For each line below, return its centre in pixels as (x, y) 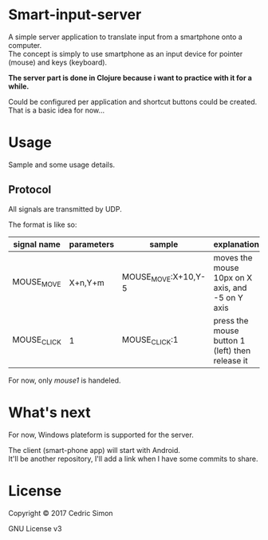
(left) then (232, 351)
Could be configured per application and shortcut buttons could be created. (133, 101)
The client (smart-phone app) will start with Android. (95, 450)
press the (231, 320)
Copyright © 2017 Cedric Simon (61, 513)
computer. (25, 45)
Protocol (30, 190)
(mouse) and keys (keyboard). (58, 62)
